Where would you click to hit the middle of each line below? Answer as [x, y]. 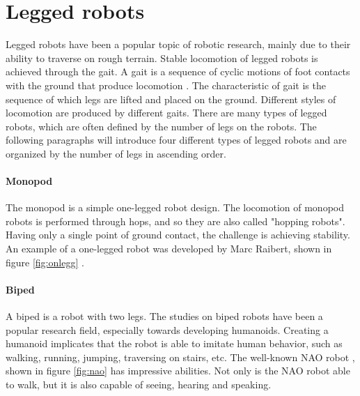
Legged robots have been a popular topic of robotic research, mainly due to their [178, 44]
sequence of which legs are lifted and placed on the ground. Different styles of [171, 99]
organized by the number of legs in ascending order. [116, 153]
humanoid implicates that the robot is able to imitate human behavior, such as [174, 343]
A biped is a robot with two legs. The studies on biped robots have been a [164, 316]
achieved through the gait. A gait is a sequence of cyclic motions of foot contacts [178, 71]
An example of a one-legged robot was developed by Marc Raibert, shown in [169, 249]
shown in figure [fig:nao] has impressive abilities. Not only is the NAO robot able [178, 371]
